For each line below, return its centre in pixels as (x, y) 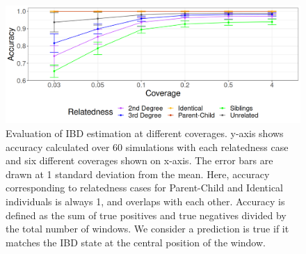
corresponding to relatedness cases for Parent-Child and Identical (144, 188)
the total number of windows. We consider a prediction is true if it (147, 229)
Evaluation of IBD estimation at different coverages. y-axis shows (145, 133)
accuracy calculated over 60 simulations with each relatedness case (147, 146)
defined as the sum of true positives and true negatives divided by (146, 215)
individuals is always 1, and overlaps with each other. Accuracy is (145, 201)
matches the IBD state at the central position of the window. (136, 242)
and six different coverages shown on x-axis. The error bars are (139, 160)
